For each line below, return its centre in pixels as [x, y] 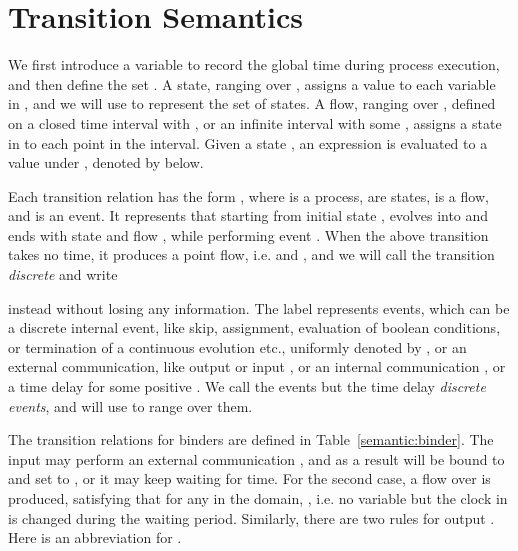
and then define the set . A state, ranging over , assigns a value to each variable [252, 83]
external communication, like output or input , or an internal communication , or [257, 366]
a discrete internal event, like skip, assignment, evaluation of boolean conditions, [254, 327]
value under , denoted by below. [106, 162]
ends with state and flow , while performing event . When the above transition [248, 234]
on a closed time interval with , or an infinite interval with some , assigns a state [255, 122]
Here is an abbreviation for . [95, 537]
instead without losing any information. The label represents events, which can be [259, 307]
